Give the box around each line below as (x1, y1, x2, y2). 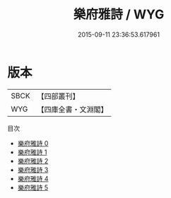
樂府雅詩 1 (17, 148, 47, 156)
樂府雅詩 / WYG (73, 6, 165, 23)
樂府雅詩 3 (17, 165, 49, 174)
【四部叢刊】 (37, 91, 80, 101)
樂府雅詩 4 (17, 174, 49, 182)
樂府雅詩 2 (17, 156, 49, 165)
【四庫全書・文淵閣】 (37, 104, 108, 114)
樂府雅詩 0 (17, 139, 49, 147)
